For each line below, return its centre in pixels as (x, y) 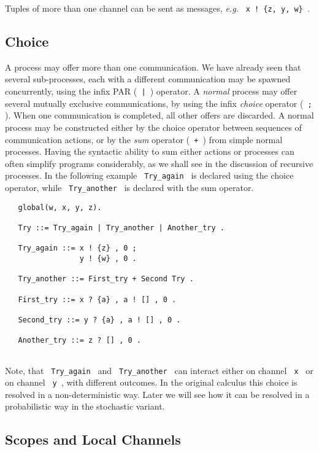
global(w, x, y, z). (60, 207)
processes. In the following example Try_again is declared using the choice (149, 175)
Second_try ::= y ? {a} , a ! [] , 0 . (99, 320)
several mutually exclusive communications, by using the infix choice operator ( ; (159, 103)
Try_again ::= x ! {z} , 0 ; (77, 248)
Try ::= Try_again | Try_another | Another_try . (121, 228)
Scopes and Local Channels (93, 439)
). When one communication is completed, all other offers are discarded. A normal (159, 115)
